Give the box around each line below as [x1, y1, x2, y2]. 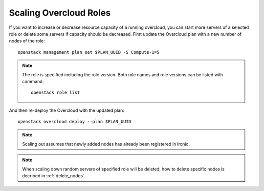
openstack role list [31, 90, 80, 95]
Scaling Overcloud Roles [9, 7, 111, 18]
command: [22, 78, 44, 84]
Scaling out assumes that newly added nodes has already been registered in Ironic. [22, 141, 190, 147]
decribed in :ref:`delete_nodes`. [22, 173, 86, 179]
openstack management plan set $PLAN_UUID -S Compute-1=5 [18, 49, 160, 55]
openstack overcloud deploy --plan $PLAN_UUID [18, 119, 132, 125]
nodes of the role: [9, 38, 45, 44]
